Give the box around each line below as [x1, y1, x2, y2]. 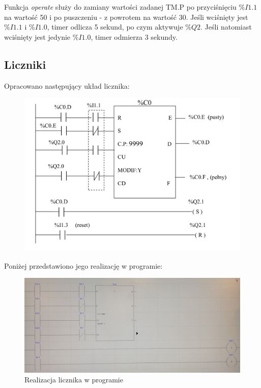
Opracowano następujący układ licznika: [4, 80, 130, 91]
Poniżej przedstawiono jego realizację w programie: [4, 260, 163, 271]
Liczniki [4, 56, 46, 72]
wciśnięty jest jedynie [4, 31, 71, 42]
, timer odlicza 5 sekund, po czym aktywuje [47, 21, 183, 32]
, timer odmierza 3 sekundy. [91, 31, 178, 42]
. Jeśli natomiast [200, 21, 252, 32]
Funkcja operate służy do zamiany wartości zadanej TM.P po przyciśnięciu [4, 2, 237, 12]
